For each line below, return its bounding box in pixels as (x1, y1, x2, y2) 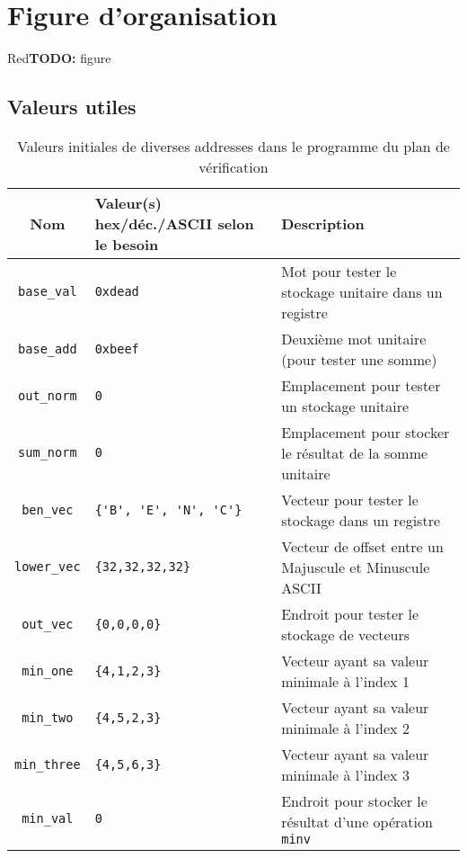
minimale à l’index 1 (281, 670, 410, 692)
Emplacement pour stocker (281, 421, 450, 442)
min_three (14, 756, 81, 772)
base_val (18, 284, 77, 299)
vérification (198, 156, 269, 177)
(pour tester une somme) (281, 348, 437, 370)
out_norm (18, 388, 77, 403)
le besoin (94, 233, 159, 255)
